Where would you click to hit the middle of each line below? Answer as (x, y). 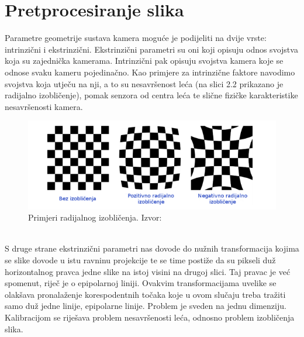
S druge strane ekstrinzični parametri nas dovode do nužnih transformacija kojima (152, 248)
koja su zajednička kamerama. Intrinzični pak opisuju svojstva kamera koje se (144, 61)
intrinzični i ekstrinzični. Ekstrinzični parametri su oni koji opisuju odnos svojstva (151, 49)
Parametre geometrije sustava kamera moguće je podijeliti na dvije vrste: (136, 38)
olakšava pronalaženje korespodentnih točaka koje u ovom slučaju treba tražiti (145, 294)
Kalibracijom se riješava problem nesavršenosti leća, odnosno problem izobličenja (150, 317)
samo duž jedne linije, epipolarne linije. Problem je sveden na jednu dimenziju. (146, 306)
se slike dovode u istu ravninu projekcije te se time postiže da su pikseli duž (140, 259)
